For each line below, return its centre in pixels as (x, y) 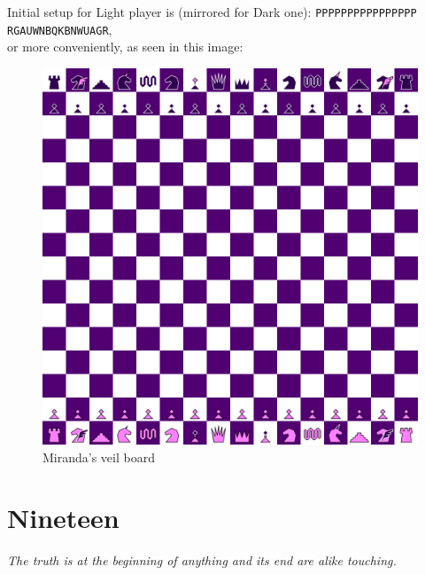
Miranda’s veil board (99, 457)
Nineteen (63, 518)
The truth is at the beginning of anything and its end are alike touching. (202, 560)
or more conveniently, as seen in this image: (125, 47)
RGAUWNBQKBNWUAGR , (60, 29)
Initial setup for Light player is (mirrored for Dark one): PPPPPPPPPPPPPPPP (212, 12)
